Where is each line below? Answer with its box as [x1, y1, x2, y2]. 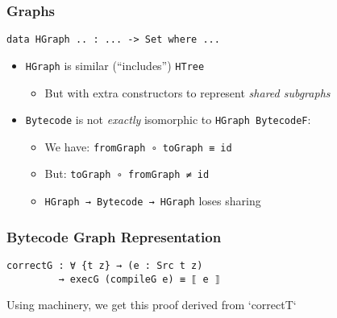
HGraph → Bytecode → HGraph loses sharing [44, 192, 261, 209]
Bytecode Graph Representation [6, 226, 222, 246]
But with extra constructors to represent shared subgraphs [44, 84, 331, 101]
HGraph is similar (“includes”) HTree [25, 56, 205, 73]
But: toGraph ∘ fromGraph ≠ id [44, 165, 210, 182]
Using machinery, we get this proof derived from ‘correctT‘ [6, 296, 297, 313]
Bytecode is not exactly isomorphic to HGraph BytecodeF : [25, 111, 311, 128]
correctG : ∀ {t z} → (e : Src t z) [6, 259, 203, 271]
